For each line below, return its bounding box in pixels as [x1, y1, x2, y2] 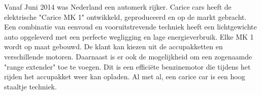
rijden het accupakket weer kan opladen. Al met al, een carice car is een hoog [4, 71, 245, 82]
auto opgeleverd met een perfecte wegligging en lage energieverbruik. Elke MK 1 [4, 31, 254, 42]
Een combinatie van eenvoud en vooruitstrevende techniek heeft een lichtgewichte [4, 21, 257, 32]
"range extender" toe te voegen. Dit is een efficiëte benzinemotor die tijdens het [4, 61, 251, 72]
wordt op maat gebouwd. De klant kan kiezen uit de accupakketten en [4, 41, 223, 52]
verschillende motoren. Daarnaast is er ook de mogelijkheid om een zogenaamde [4, 51, 252, 61]
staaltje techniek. [4, 81, 57, 91]
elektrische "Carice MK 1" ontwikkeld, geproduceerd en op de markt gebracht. [4, 11, 247, 22]
